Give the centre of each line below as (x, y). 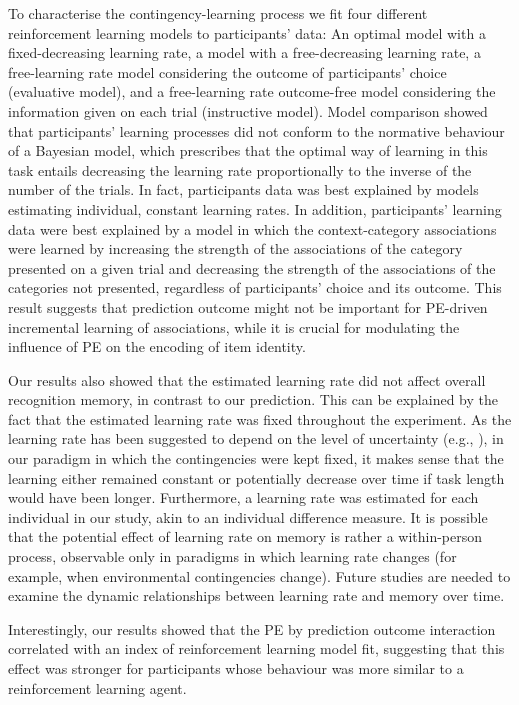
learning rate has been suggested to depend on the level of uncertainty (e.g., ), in (256, 438)
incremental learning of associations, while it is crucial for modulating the (234, 326)
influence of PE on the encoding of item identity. (157, 346)
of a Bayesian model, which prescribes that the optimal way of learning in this (248, 150)
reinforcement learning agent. (97, 687)
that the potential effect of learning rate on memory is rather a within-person (245, 536)
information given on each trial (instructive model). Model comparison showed (248, 110)
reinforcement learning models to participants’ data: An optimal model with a (247, 32)
